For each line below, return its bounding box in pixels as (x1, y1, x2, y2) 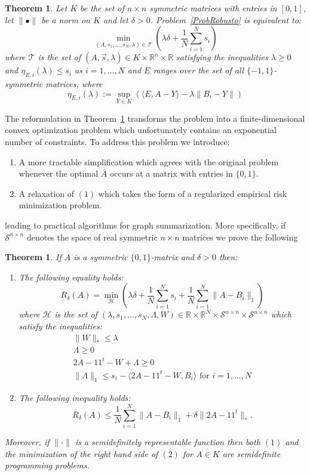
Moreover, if (5, 436, 50, 448)
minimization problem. (19, 199, 102, 211)
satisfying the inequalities (176, 51, 268, 63)
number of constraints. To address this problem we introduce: (5, 135, 230, 147)
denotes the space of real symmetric (26, 230, 158, 243)
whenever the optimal (19, 167, 99, 180)
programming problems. (5, 459, 90, 471)
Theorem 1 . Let (5, 2, 67, 14)
